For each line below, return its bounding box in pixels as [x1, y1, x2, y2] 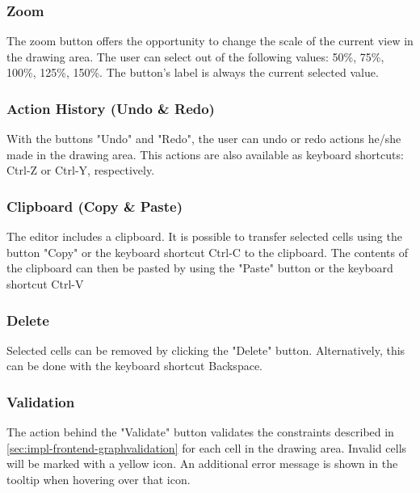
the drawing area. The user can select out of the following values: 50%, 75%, [6, 48, 384, 65]
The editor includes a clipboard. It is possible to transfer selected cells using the [6, 228, 402, 245]
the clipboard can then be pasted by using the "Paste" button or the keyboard [6, 259, 393, 276]
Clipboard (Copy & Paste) [6, 196, 183, 216]
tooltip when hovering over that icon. [6, 471, 191, 487]
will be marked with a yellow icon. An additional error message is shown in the [6, 455, 398, 472]
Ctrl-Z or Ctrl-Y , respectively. [6, 162, 155, 179]
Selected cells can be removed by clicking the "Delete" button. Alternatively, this [6, 341, 405, 358]
